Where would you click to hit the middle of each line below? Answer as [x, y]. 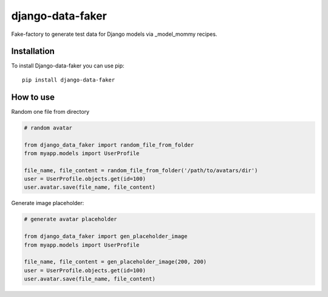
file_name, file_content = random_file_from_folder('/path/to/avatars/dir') [141, 170]
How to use [33, 97]
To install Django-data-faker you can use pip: [68, 66]
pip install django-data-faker [69, 80]
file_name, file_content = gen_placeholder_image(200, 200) [115, 262]
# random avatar [48, 128]
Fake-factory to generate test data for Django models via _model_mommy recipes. [114, 34]
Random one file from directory [50, 111]
